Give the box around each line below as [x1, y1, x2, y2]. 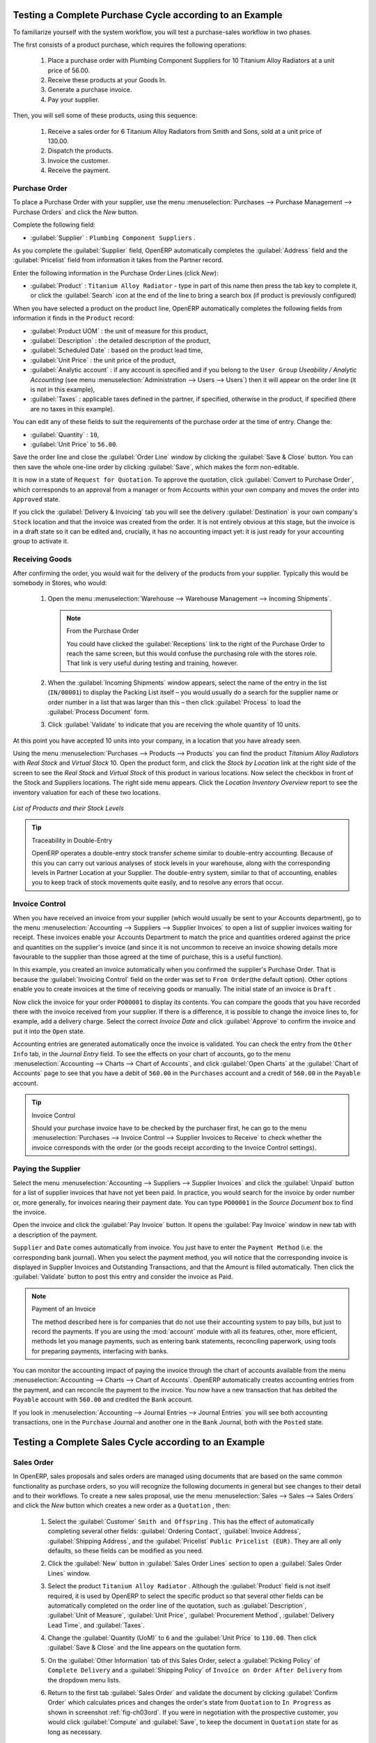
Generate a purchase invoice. [47, 86, 132, 94]
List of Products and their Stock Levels [13, 804, 125, 812]
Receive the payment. [47, 166, 111, 174]
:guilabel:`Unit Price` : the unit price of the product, [30, 356, 176, 364]
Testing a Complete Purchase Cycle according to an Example [13, 9, 283, 21]
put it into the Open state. [13, 1027, 85, 1035]
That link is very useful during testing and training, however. [66, 659, 238, 667]
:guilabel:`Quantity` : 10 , [30, 430, 100, 439]
